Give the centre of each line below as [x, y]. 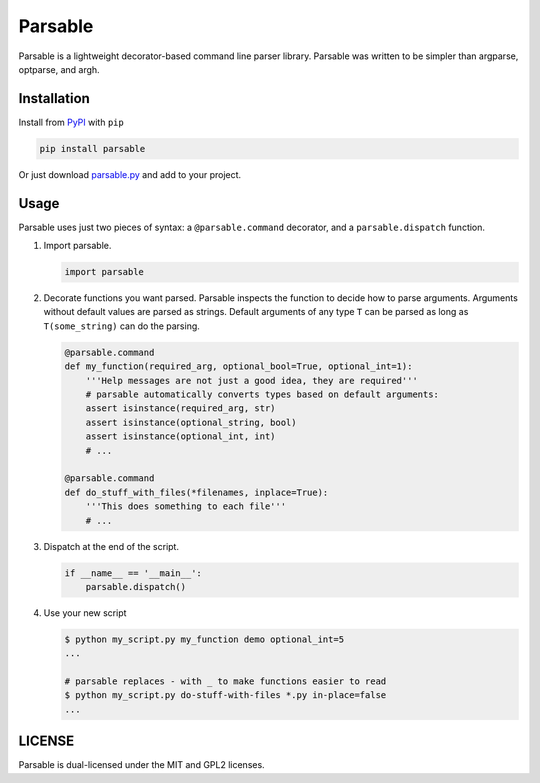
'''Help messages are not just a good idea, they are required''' [252, 380]
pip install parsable [92, 148]
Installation [54, 98]
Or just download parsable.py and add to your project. [130, 174]
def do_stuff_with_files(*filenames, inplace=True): [196, 492]
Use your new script [85, 612]
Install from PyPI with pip [71, 122]
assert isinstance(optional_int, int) [180, 436]
